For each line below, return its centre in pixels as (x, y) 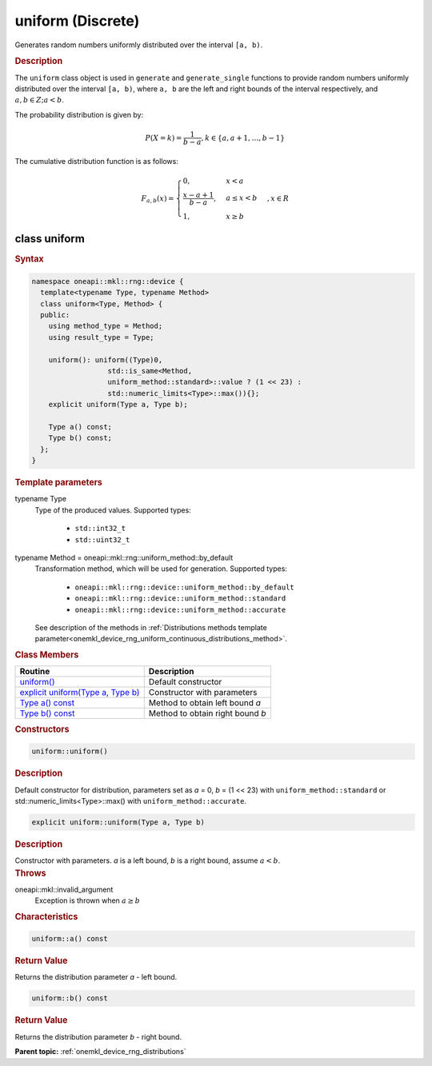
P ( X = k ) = (164, 138)
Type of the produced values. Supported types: (113, 510)
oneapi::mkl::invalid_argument (64, 889)
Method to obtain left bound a (205, 702)
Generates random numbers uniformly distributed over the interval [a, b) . (139, 45)
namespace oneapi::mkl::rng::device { (108, 281)
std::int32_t (100, 529)
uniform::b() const (70, 998)
